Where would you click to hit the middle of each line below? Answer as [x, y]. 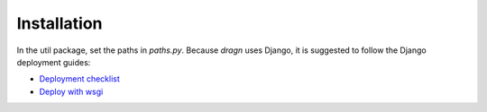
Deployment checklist [80, 79]
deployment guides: [54, 62]
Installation [60, 23]
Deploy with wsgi [71, 91]
